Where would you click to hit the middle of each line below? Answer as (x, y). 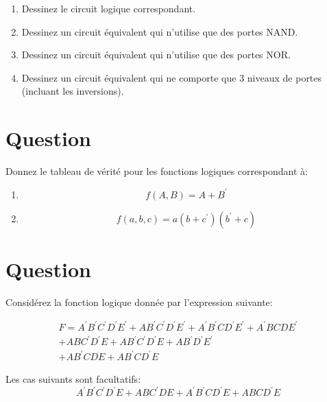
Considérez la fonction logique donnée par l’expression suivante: (139, 301)
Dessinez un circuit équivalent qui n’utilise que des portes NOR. (156, 55)
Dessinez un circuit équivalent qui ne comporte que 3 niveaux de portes (172, 77)
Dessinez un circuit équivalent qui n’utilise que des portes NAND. (160, 31)
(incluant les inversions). (73, 91)
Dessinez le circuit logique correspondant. (109, 8)
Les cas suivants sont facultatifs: (73, 379)
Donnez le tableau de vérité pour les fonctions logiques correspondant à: (157, 171)
